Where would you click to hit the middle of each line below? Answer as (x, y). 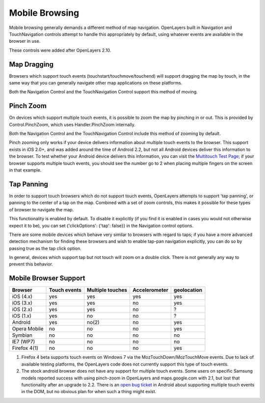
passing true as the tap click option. (45, 248)
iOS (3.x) (22, 303)
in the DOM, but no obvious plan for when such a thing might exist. (89, 392)
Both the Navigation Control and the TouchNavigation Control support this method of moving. (104, 92)
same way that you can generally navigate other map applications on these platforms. (96, 83)
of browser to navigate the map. (41, 209)
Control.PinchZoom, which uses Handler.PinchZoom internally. (72, 124)
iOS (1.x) (22, 316)
